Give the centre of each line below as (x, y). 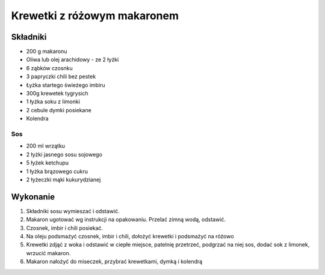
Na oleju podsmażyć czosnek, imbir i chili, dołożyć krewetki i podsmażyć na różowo (130, 236)
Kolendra (37, 119)
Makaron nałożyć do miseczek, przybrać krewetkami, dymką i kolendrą (114, 262)
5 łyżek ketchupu (48, 163)
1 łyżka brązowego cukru (57, 171)
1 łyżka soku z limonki (53, 101)
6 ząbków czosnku (50, 68)
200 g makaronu (47, 52)
